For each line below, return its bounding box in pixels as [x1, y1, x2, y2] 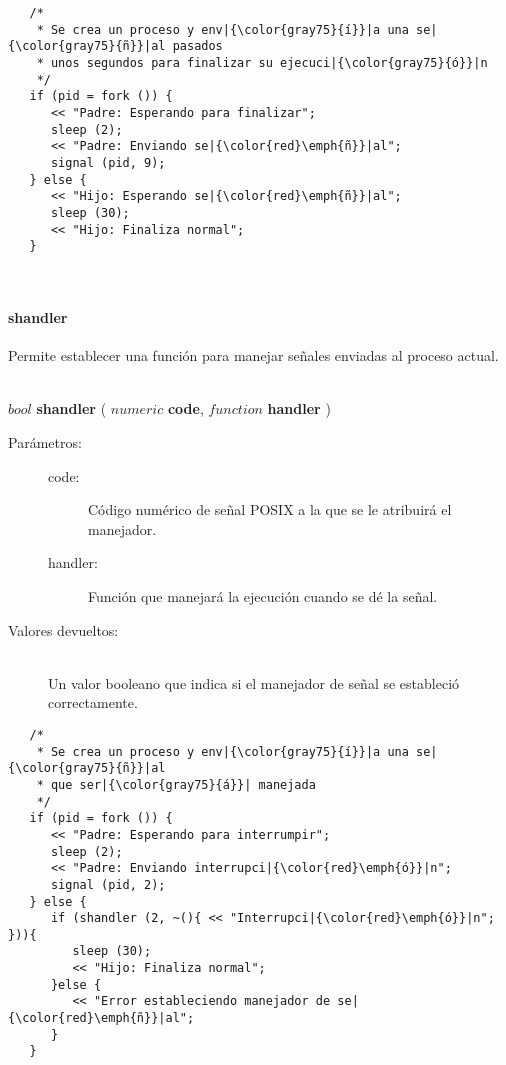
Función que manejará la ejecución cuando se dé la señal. [88, 585, 438, 606]
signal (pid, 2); [50, 877, 166, 892]
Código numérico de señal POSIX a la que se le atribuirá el [88, 499, 452, 520]
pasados [172, 39, 223, 54]
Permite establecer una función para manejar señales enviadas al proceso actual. [8, 345, 499, 366]
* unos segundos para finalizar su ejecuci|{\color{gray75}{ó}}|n [36, 55, 488, 70]
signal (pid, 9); [50, 155, 166, 170]
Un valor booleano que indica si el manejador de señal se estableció [48, 672, 460, 693]
